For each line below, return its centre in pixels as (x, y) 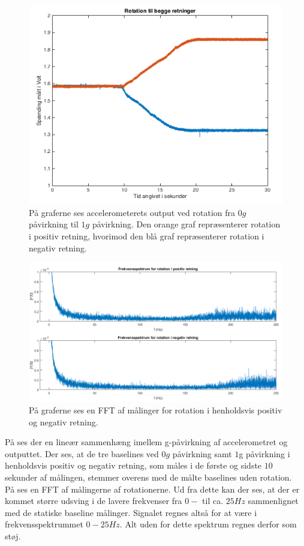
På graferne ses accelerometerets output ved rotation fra (132, 212)
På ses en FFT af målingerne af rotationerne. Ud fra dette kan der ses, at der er (152, 489)
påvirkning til (54, 224)
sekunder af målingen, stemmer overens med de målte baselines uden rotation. (148, 477)
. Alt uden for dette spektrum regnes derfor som (208, 524)
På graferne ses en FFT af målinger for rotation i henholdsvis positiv (156, 410)
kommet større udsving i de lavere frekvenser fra (94, 501)
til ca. (213, 501)
